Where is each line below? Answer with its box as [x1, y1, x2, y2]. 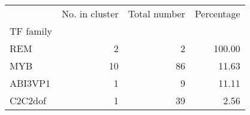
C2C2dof [10, 93, 46, 107]
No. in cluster [61, 7, 119, 20]
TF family [10, 24, 52, 38]
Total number [128, 7, 185, 20]
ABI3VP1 [10, 76, 51, 90]
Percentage [194, 7, 240, 20]
